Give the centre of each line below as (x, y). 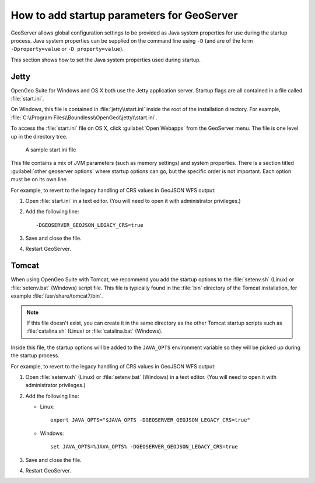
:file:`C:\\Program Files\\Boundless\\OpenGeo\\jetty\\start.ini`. (84, 118)
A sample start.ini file (51, 150)
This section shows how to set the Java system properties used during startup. (106, 60)
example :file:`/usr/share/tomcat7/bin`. (57, 296)
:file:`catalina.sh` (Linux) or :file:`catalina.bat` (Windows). (94, 331)
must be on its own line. (39, 180)
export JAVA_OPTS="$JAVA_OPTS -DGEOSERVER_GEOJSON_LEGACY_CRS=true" (150, 420)
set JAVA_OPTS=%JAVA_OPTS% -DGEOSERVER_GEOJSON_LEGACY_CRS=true (144, 447)
